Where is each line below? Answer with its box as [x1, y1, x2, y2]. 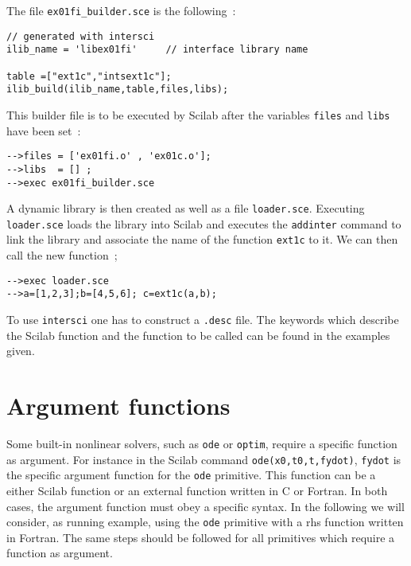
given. [6, 342, 35, 359]
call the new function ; [6, 247, 118, 263]
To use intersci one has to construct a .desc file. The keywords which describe [6, 311, 399, 328]
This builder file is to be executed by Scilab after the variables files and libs [6, 106, 390, 123]
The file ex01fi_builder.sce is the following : [6, 2, 236, 18]
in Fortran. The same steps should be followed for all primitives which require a [6, 529, 395, 545]
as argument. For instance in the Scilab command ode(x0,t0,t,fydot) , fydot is [6, 451, 401, 467]
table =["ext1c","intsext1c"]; [6, 70, 172, 82]
